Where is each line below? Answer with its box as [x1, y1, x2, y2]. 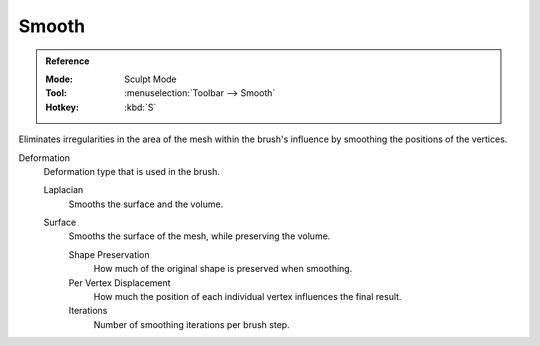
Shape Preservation [68, 248, 150, 260]
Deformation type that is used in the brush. [43, 165, 220, 177]
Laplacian [43, 184, 84, 196]
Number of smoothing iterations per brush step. [93, 318, 290, 330]
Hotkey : [45, 101, 80, 113]
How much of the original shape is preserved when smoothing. [93, 263, 353, 275]
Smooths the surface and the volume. [68, 198, 224, 210]
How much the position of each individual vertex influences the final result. [93, 291, 402, 303]
